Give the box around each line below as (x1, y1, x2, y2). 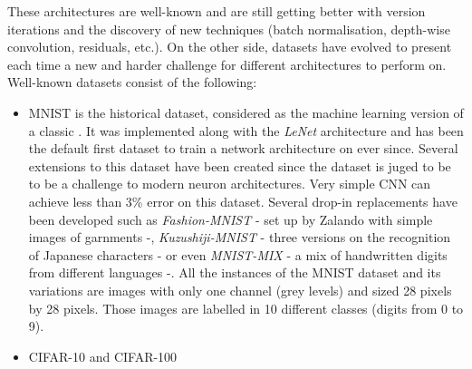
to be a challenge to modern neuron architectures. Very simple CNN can (28, 174, 431, 193)
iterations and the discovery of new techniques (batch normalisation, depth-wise (7, 19, 450, 38)
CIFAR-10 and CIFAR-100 (28, 346, 178, 365)
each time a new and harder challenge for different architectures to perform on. (7, 54, 447, 73)
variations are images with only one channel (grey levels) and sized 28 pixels (28, 280, 452, 299)
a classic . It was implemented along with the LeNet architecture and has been (28, 121, 464, 140)
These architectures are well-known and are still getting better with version (7, 2, 426, 20)
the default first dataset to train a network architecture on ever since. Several (28, 139, 458, 158)
